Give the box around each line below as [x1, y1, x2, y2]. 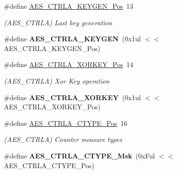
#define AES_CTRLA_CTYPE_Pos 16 [4, 118, 127, 128]
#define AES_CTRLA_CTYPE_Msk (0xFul [4, 150, 155, 160]
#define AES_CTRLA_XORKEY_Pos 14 [4, 59, 134, 70]
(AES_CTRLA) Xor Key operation [4, 75, 110, 86]
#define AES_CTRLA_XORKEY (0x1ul [4, 92, 141, 102]
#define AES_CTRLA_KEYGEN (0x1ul [4, 34, 141, 44]
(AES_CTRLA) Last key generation [4, 17, 112, 27]
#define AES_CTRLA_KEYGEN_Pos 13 [4, 1, 133, 11]
